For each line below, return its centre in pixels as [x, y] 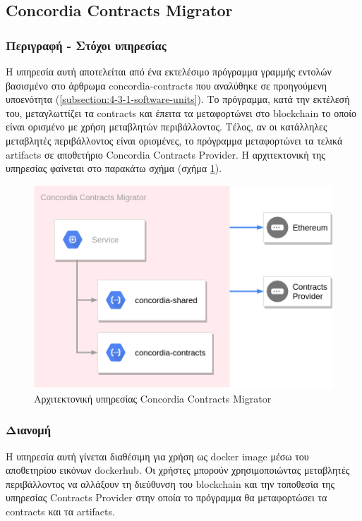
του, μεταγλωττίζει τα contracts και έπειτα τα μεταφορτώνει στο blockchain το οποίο [181, 112]
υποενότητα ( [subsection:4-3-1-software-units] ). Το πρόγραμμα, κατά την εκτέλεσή [178, 99]
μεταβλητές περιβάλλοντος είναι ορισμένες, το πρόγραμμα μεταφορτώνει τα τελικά [174, 140]
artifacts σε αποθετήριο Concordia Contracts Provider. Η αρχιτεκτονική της [165, 154]
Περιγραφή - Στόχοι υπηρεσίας [86, 45]
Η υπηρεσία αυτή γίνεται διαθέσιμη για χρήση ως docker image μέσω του [157, 456]
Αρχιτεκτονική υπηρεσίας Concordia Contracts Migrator [153, 398]
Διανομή [28, 430]
